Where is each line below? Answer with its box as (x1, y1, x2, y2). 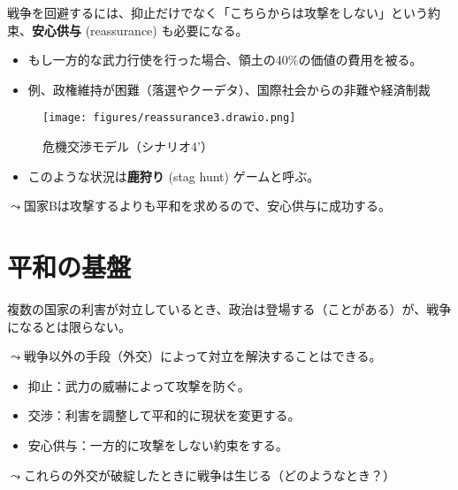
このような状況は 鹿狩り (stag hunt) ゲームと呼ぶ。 (27, 166, 320, 185)
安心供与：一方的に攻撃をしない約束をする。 (27, 435, 288, 454)
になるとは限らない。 (7, 317, 131, 335)
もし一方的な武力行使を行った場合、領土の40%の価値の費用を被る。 (27, 50, 423, 69)
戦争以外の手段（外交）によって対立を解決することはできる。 (23, 347, 382, 365)
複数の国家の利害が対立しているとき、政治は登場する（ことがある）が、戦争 (7, 299, 452, 318)
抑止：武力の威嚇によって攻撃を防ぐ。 (27, 376, 250, 394)
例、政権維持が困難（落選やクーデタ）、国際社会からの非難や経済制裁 (27, 80, 431, 98)
